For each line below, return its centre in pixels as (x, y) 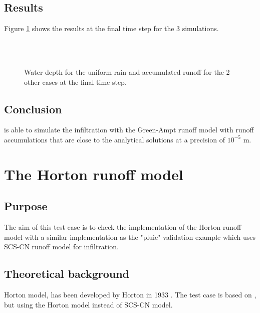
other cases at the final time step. (75, 82)
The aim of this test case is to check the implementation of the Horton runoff (123, 227)
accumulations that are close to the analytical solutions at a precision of (115, 139)
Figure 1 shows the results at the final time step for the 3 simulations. (111, 28)
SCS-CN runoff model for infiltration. (61, 247)
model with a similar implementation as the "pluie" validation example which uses (130, 237)
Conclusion (33, 109)
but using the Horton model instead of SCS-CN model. (88, 304)
